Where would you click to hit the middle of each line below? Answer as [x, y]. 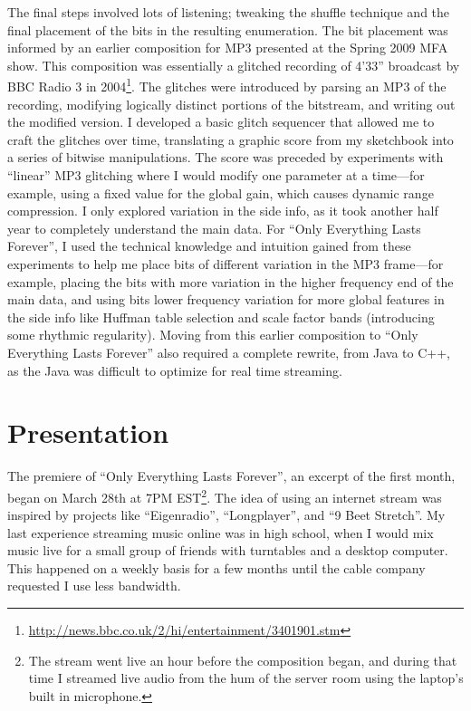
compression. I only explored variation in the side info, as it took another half [223, 211]
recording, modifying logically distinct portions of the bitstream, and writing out [231, 104]
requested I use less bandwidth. [94, 586]
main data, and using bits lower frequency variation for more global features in [226, 299]
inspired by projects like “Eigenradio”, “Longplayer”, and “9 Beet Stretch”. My [226, 515]
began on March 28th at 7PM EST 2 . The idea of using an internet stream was [225, 495]
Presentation [88, 432]
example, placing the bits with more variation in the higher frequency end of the [231, 281]
